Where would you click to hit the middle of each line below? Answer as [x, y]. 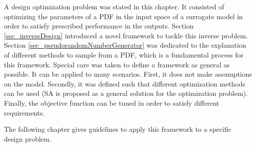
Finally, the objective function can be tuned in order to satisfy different [112, 103]
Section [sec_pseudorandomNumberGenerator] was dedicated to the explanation [125, 45]
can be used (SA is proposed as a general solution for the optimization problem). [126, 93]
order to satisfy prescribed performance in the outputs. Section [99, 26]
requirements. [24, 112]
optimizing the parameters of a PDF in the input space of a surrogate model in [124, 16]
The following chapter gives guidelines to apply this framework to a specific [118, 129]
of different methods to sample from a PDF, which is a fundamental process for [124, 54]
